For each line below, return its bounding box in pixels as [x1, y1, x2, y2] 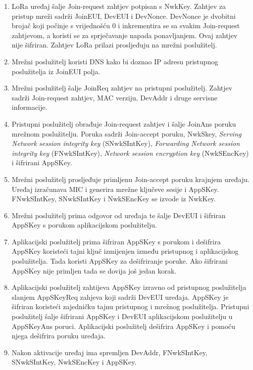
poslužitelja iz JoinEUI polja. [11, 66, 101, 76]
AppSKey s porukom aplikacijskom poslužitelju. [11, 220, 157, 230]
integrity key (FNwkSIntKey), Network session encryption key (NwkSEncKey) [11, 147, 249, 158]
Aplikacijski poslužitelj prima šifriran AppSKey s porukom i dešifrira [11, 236, 221, 246]
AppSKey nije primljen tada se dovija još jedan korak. [11, 265, 177, 276]
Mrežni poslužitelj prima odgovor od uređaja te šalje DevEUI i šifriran [11, 210, 226, 220]
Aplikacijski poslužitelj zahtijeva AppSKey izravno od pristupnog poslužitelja [11, 282, 247, 292]
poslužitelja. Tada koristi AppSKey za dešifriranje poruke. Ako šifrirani [11, 256, 228, 266]
